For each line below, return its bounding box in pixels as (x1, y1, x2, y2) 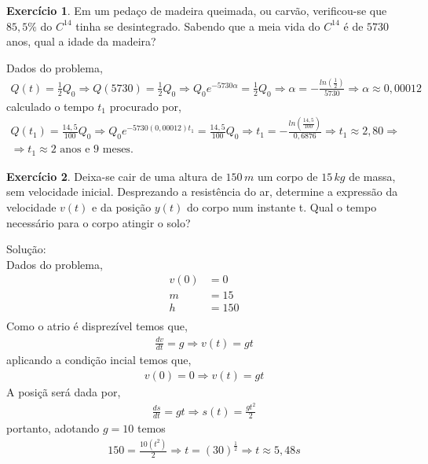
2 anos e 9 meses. (50, 144, 134, 156)
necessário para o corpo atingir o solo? (6, 214, 191, 230)
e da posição (92, 198, 152, 215)
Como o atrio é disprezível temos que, (6, 318, 188, 334)
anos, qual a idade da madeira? (6, 33, 156, 50)
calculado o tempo (6, 98, 94, 114)
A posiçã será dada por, (6, 384, 121, 400)
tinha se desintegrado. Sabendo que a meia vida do (75, 17, 320, 34)
